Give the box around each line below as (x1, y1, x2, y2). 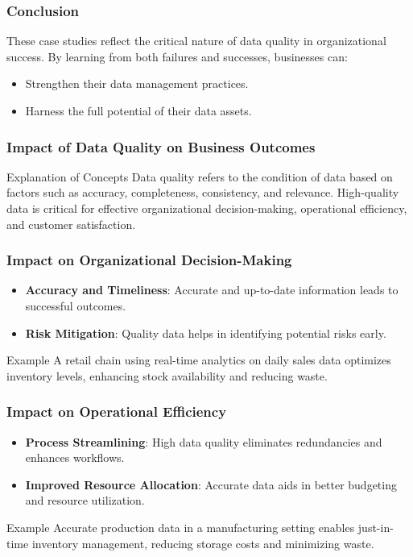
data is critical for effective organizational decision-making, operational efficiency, (6, 200, 407, 216)
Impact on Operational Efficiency (6, 401, 227, 422)
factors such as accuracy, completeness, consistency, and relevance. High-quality (6, 184, 399, 201)
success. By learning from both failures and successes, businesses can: (6, 48, 348, 64)
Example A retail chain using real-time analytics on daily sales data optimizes (6, 351, 391, 368)
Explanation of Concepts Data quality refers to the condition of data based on (6, 168, 393, 185)
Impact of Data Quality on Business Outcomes (6, 136, 316, 156)
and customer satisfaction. (6, 215, 136, 232)
